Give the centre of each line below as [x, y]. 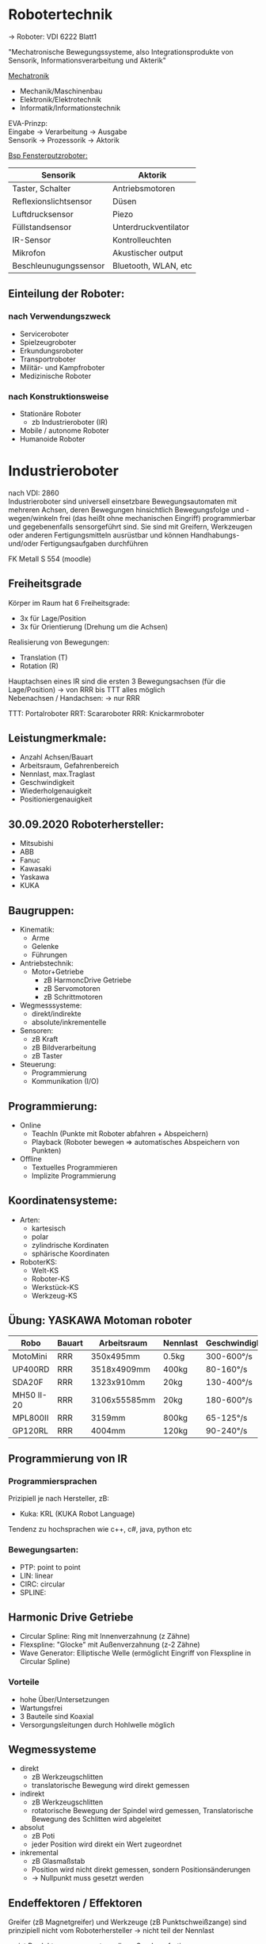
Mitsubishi [36, 844]
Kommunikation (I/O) [65, 1081]
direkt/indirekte [56, 1014]
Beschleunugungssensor [59, 266]
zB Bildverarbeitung [64, 1047]
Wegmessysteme [52, 1750]
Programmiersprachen [53, 1481]
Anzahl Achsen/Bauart [56, 757]
